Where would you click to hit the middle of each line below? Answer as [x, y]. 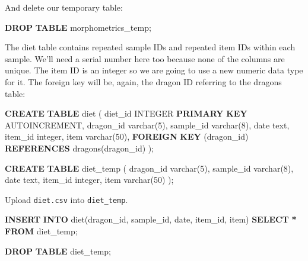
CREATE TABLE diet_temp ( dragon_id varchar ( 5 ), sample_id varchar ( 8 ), [149, 168]
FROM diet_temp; [41, 231]
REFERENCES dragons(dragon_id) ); [80, 148]
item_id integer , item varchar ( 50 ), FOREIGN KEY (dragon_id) [127, 136]
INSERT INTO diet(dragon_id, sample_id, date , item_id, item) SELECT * [151, 219]
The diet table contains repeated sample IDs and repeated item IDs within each [150, 47]
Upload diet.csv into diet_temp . [66, 199]
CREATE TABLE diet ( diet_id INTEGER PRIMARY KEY [126, 113]
